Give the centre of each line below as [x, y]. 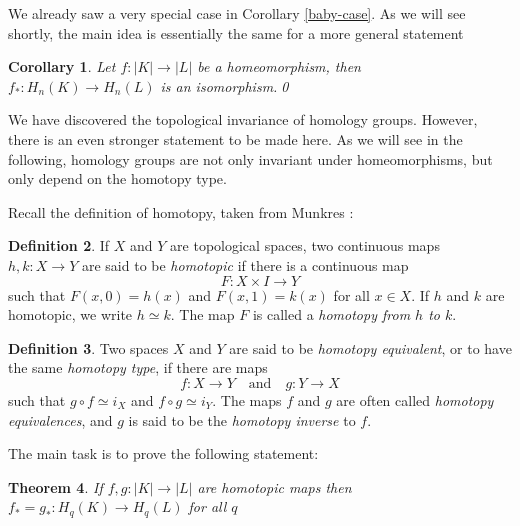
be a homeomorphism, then [279, 66]
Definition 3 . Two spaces [88, 347]
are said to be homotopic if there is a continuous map [245, 264]
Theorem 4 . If [55, 486]
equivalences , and [60, 419]
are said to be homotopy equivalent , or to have [370, 347]
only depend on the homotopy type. [117, 178]
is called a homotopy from [331, 314]
